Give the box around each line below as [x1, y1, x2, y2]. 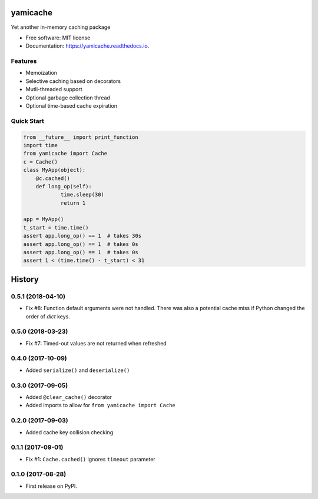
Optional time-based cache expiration [25, 102, 118, 109]
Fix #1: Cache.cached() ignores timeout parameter [25, 455, 155, 463]
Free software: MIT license [25, 34, 91, 41]
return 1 [60, 199, 86, 206]
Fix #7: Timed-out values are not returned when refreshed [25, 340, 167, 347]
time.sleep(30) [60, 191, 104, 198]
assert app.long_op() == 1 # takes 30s [23, 232, 141, 239]
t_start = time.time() [23, 224, 89, 231]
